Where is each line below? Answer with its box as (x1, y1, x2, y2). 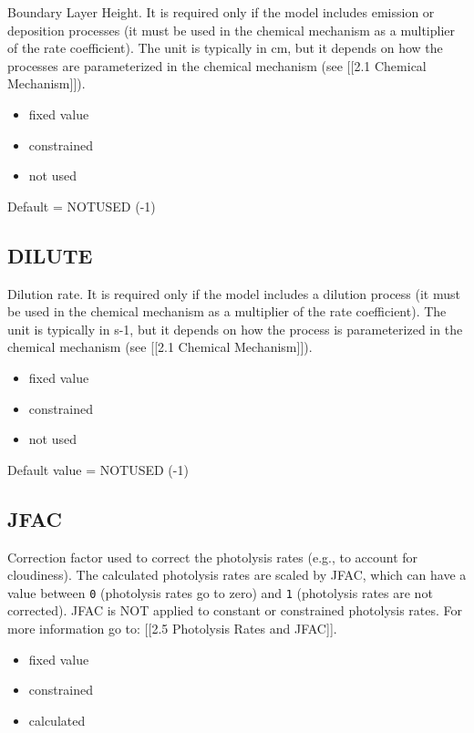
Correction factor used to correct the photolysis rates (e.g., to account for (7, 547, 418, 566)
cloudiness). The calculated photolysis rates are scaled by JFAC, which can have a (7, 565, 467, 584)
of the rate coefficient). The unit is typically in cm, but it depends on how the (7, 38, 443, 57)
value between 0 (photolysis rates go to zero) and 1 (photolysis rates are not (7, 583, 433, 602)
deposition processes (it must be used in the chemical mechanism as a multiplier (7, 20, 456, 39)
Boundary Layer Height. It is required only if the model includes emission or (7, 3, 435, 21)
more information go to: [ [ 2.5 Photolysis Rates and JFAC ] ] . (7, 618, 337, 637)
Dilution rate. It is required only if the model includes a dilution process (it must (7, 284, 460, 303)
